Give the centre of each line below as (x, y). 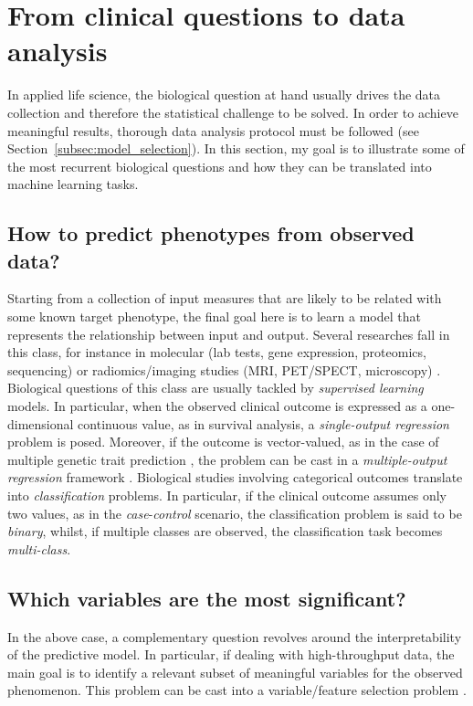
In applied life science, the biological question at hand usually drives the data (224, 95)
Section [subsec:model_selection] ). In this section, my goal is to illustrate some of (236, 148)
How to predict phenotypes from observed (211, 233)
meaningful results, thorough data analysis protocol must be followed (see (213, 130)
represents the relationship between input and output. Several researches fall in (229, 334)
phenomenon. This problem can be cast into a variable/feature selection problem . (237, 690)
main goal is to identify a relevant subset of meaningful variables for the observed (235, 672)
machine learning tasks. (73, 184)
